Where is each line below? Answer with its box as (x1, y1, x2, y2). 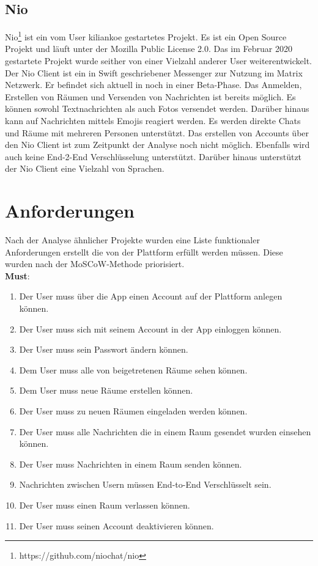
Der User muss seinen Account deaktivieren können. (19, 519, 214, 532)
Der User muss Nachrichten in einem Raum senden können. (19, 457, 242, 470)
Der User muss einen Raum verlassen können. (19, 499, 190, 512)
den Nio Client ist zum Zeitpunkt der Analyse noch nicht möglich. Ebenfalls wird (5, 138, 310, 151)
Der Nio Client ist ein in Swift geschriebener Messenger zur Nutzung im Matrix (5, 66, 303, 79)
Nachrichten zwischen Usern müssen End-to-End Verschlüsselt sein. (19, 478, 272, 491)
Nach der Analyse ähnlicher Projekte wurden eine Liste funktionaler (5, 233, 260, 246)
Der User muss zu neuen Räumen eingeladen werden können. (19, 405, 248, 417)
